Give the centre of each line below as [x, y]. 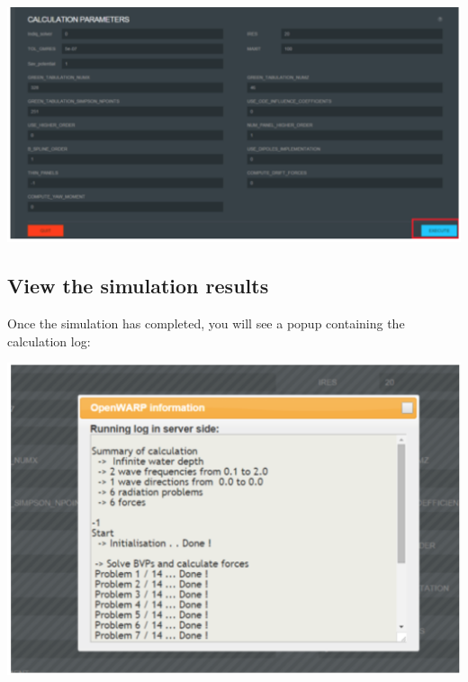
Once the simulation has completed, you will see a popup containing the [206, 323]
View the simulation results [138, 286]
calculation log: [49, 341]
